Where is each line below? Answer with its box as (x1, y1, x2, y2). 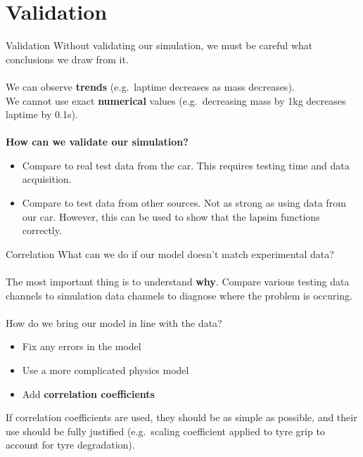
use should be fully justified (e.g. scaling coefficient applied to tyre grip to (6, 423, 325, 438)
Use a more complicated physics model (22, 363, 189, 377)
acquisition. (22, 172, 72, 186)
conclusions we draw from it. (6, 51, 129, 66)
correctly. (22, 223, 62, 238)
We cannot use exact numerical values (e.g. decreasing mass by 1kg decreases (6, 93, 346, 108)
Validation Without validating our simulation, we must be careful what (6, 38, 313, 53)
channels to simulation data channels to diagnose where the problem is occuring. (6, 288, 352, 302)
